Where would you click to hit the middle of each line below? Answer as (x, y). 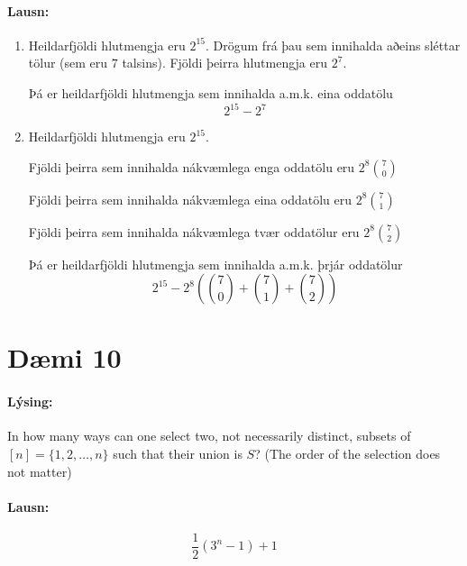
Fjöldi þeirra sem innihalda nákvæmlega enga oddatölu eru (192, 166)
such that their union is (178, 454)
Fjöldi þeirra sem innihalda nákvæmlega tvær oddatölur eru (194, 231)
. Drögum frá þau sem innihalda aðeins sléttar (333, 45)
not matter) (40, 471)
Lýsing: (30, 402)
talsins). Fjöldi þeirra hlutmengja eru (225, 63)
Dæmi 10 (64, 357)
